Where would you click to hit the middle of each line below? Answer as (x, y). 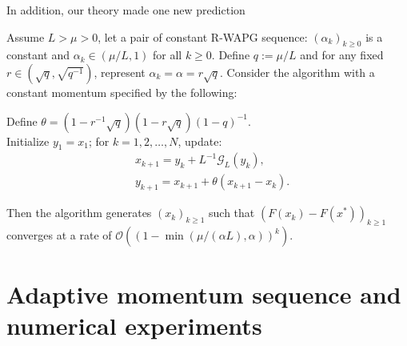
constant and (38, 55)
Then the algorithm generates (79, 213)
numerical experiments (134, 326)
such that (232, 213)
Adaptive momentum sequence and (204, 294)
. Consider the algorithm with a (297, 72)
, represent (120, 72)
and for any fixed (342, 55)
